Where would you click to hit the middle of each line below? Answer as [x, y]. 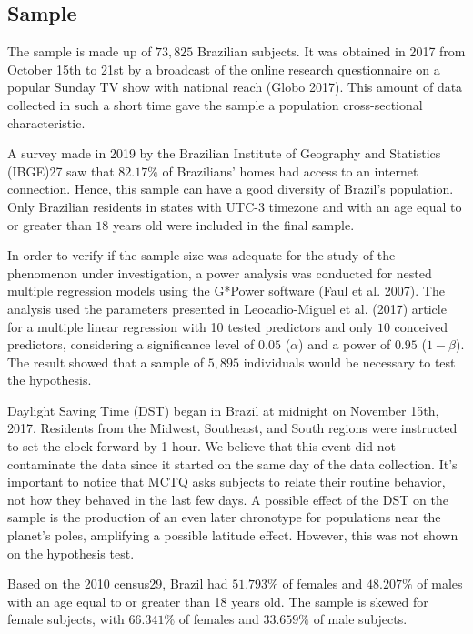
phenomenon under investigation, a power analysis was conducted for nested [220, 272]
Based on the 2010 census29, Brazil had [118, 584]
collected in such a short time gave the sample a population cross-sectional [215, 104]
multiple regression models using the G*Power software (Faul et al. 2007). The [226, 291]
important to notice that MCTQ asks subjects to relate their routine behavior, [226, 482]
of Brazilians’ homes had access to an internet [290, 171]
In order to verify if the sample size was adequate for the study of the [201, 255]
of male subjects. [360, 619]
